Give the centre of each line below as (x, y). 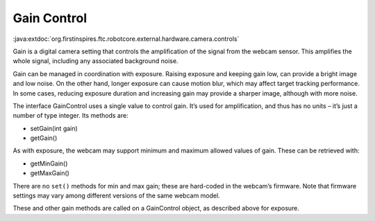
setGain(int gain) (54, 128)
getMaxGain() (50, 173)
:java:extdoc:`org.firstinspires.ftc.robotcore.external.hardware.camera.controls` (126, 39)
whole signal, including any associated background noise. (95, 61)
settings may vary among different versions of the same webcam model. (116, 196)
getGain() (44, 138)
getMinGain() (49, 163)
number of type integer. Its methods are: (70, 116)
